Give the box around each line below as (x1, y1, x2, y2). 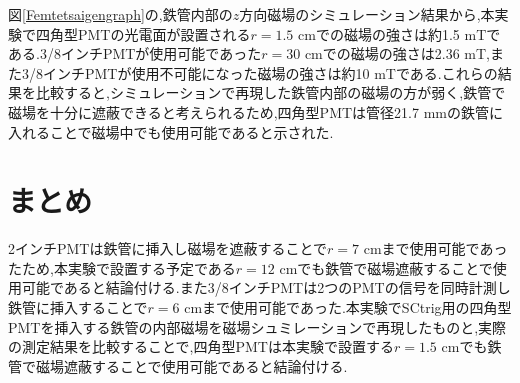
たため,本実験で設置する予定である (8, 257, 236, 278)
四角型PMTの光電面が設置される (35, 23, 251, 44)
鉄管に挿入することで (8, 297, 148, 318)
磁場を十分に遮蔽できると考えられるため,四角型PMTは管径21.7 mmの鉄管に (8, 101, 503, 122)
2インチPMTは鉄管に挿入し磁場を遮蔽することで (8, 238, 328, 259)
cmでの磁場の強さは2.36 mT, (304, 43, 490, 64)
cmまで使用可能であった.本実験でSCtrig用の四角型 (184, 297, 512, 318)
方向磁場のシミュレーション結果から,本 (239, 4, 495, 24)
